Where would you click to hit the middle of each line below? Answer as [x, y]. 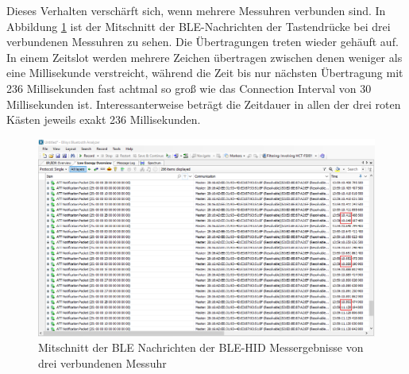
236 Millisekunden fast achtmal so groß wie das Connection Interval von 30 [189, 88]
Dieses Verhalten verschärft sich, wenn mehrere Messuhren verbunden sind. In [196, 10]
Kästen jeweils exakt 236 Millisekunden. [104, 120]
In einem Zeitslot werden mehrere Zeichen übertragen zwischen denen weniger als [204, 57]
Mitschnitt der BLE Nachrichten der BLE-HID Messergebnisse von [201, 347]
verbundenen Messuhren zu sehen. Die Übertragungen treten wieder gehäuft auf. [203, 42]
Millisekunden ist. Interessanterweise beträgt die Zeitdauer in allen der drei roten [204, 104]
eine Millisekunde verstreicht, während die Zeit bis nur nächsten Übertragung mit [205, 73]
